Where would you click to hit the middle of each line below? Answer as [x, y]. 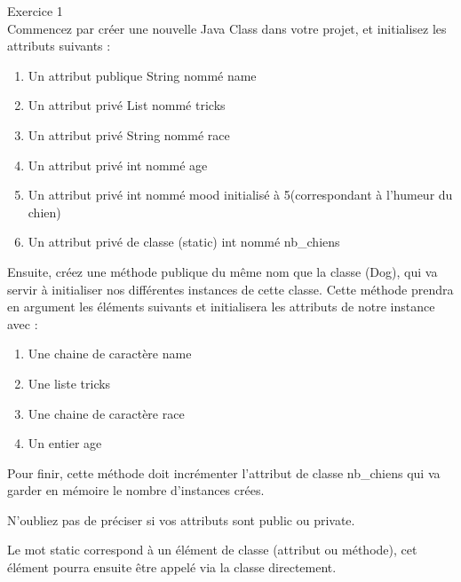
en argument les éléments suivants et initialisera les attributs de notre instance [221, 307]
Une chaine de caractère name [110, 354]
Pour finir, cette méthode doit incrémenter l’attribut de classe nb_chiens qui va [224, 472]
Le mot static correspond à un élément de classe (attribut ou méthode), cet [212, 550]
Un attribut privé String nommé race [129, 134]
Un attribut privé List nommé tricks [127, 105]
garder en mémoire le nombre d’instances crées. [136, 490]
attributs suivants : [59, 46]
